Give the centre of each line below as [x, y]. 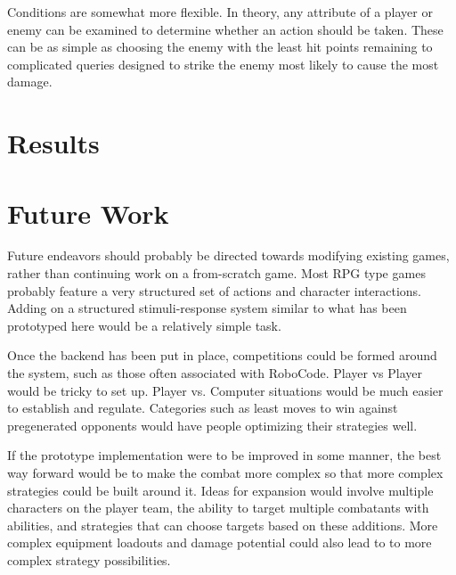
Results [53, 143]
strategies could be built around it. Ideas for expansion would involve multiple [220, 490]
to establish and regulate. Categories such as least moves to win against [203, 408]
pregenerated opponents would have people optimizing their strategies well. [212, 425]
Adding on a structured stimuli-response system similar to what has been [207, 308]
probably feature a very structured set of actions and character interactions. [214, 290]
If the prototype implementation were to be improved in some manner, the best [224, 455]
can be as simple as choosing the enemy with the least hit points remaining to [220, 47]
